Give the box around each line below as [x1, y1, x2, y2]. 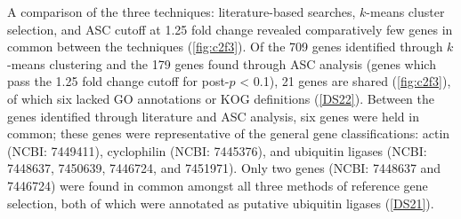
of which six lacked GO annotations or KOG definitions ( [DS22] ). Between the [7, 89, 434, 107]
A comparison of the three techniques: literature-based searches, [7, 3, 356, 20]
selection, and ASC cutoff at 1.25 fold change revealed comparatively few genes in [7, 20, 453, 38]
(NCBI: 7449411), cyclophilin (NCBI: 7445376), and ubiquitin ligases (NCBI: [7, 141, 427, 160]
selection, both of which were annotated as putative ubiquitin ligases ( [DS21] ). [7, 193, 434, 212]
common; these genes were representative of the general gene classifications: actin [7, 124, 450, 143]
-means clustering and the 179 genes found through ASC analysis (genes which [7, 54, 436, 73]
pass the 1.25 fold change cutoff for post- [7, 72, 230, 90]
